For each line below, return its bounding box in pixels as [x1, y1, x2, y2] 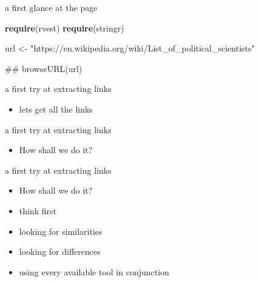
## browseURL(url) [5, 62, 82, 74]
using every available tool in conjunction [19, 265, 169, 278]
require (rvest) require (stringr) [5, 21, 124, 34]
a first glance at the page [5, 1, 98, 13]
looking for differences [19, 245, 101, 258]
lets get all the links [19, 102, 93, 115]
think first [19, 204, 56, 217]
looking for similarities [19, 225, 103, 237]
